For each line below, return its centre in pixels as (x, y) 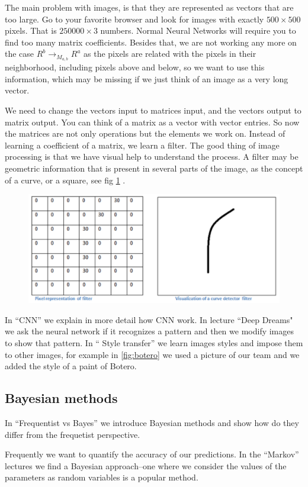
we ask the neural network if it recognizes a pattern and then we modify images (150, 331)
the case (20, 54)
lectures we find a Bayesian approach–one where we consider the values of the (146, 465)
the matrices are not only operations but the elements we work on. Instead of (145, 133)
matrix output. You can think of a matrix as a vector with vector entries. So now (152, 122)
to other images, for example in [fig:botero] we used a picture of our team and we (152, 354)
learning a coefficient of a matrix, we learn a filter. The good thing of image (142, 145)
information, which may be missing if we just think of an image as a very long (147, 78)
